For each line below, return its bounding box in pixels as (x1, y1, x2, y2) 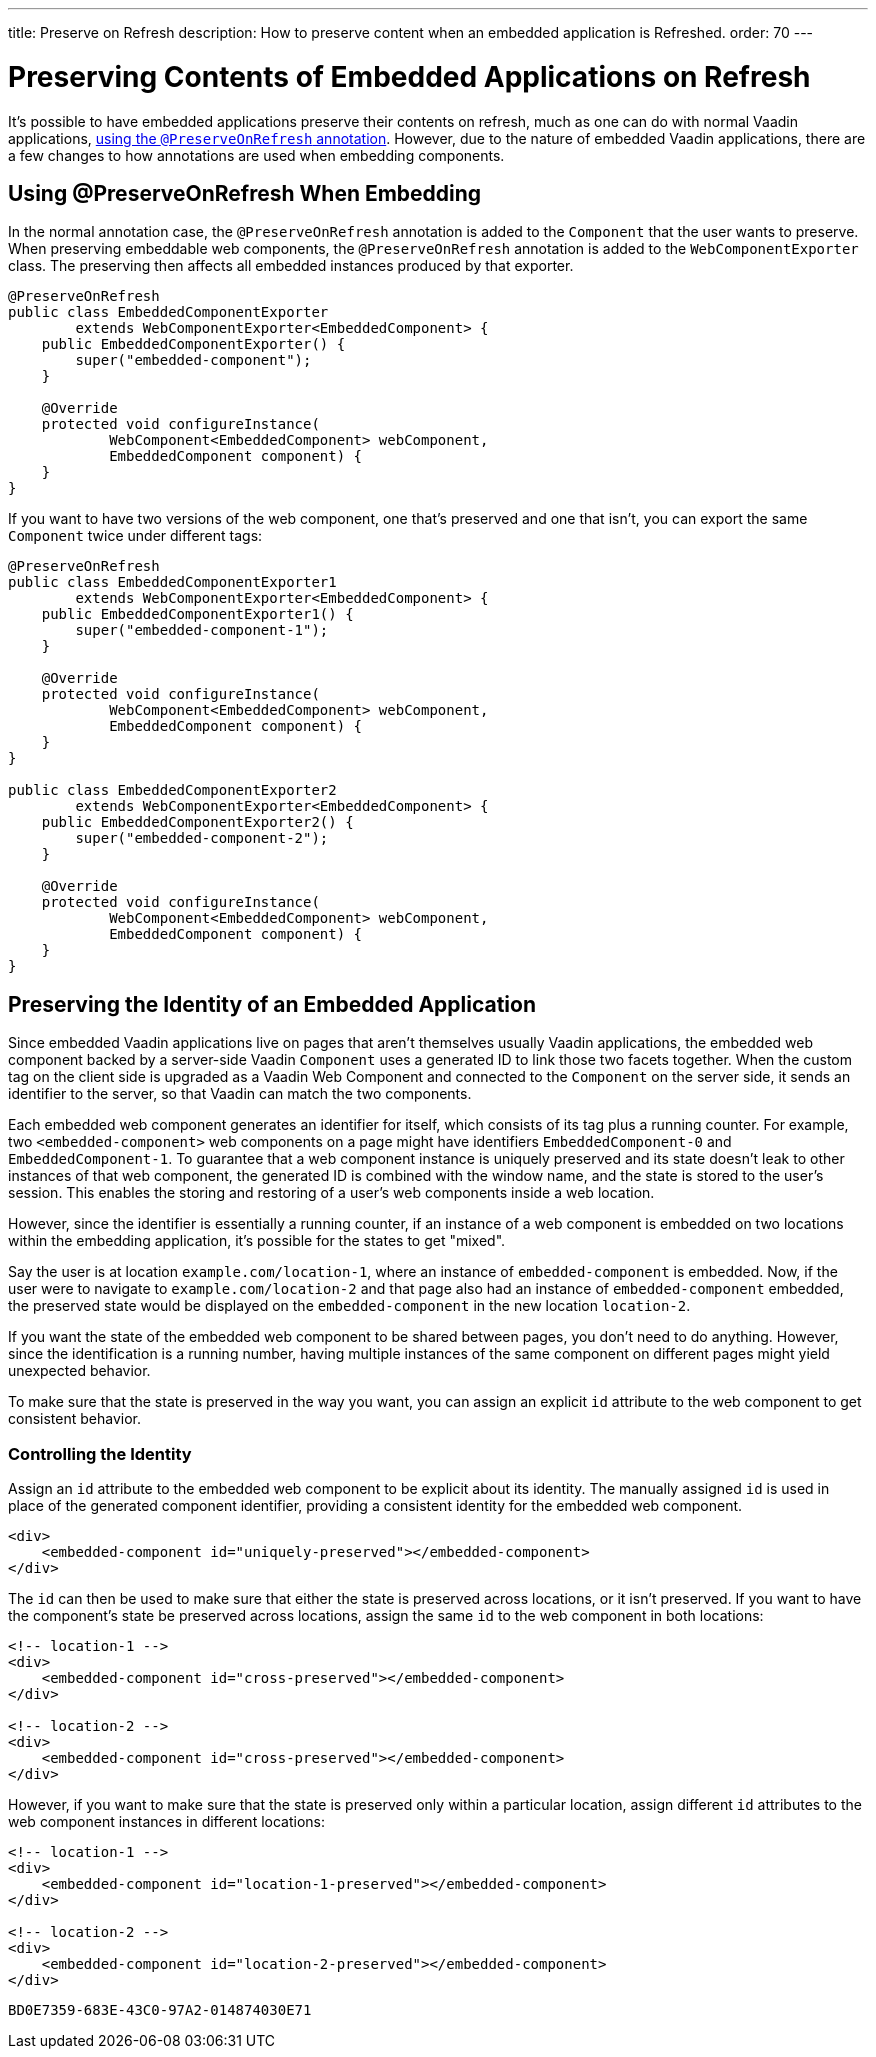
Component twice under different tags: (8, 527, 263, 545)
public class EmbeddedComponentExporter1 (8, 574, 337, 591)
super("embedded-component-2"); (75, 830, 329, 847)
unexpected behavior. (8, 1362, 151, 1380)
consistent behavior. (8, 1410, 141, 1428)
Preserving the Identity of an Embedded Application (8, 991, 537, 1017)
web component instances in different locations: (8, 1812, 326, 1830)
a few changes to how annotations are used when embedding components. (8, 146, 505, 164)
